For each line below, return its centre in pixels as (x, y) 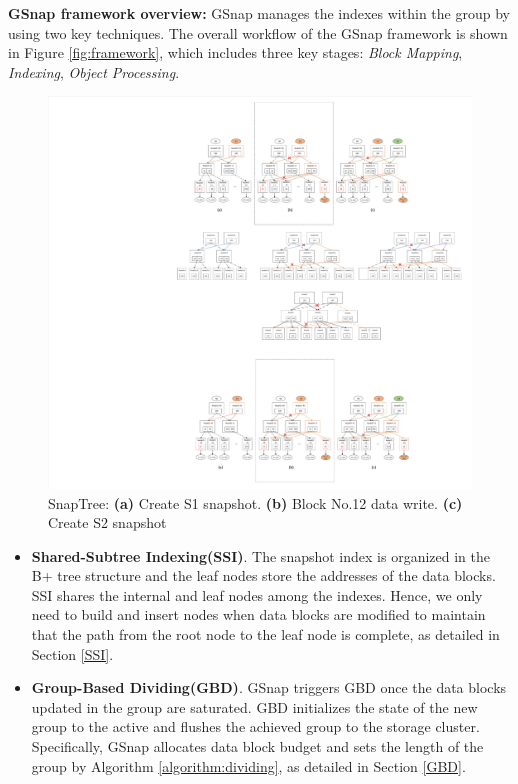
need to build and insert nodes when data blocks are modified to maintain (258, 614)
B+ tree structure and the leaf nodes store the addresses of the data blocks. (263, 575)
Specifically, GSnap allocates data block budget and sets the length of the (257, 746)
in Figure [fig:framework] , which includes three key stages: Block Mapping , (235, 52)
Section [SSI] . (72, 653)
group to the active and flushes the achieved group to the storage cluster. (255, 726)
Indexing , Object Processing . (94, 71)
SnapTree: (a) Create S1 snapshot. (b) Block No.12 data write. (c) (255, 502)
